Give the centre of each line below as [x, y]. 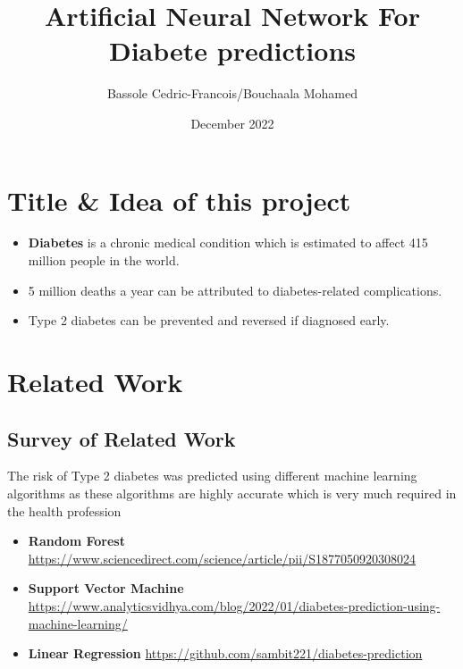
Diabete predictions [232, 50]
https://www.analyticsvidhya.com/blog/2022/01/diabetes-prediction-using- [234, 605]
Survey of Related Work [122, 438]
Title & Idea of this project [179, 200]
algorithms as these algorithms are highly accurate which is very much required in [232, 493]
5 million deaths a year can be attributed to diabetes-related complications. [235, 290]
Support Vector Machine [106, 588]
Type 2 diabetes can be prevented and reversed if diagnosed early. [209, 320]
